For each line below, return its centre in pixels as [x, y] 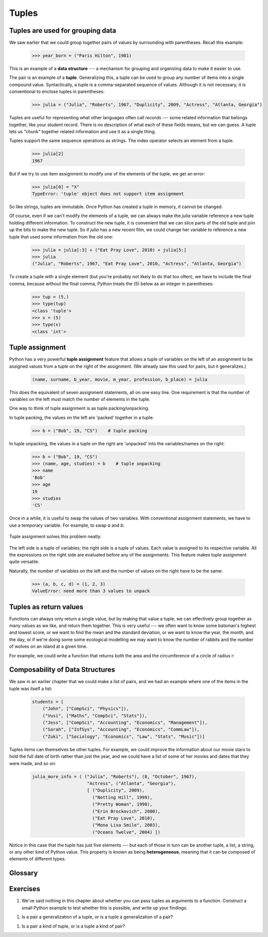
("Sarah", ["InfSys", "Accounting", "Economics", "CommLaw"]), [121, 730]
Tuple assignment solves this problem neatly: [55, 537]
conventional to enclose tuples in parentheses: [57, 91]
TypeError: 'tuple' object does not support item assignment [108, 194]
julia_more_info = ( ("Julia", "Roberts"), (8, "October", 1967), [114, 777]
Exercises [25, 889]
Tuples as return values [46, 607]
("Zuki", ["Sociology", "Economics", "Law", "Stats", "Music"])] [124, 736]
